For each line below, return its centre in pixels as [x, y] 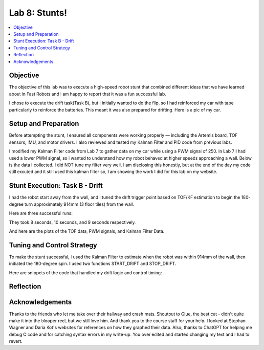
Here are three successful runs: [41, 213]
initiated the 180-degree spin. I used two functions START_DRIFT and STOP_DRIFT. [92, 263]
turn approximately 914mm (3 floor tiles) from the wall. [79, 204]
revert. [16, 341]
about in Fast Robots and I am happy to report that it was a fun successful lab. [88, 94]
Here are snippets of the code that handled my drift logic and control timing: [86, 273]
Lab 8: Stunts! [38, 13]
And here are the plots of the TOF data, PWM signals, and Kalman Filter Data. [87, 231]
